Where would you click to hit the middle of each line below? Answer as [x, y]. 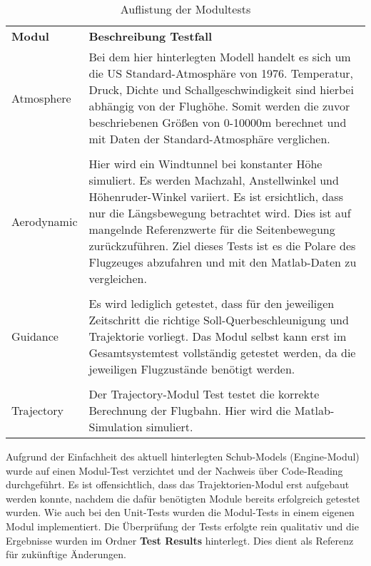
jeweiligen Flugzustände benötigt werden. [192, 369]
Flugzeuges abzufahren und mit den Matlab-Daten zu [223, 262]
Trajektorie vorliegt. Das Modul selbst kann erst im [218, 336]
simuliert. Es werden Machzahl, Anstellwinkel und [214, 180]
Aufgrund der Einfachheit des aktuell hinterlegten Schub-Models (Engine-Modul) [183, 456]
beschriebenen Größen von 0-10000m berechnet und [218, 122]
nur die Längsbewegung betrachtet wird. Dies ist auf [220, 213]
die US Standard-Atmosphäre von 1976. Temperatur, [221, 73]
